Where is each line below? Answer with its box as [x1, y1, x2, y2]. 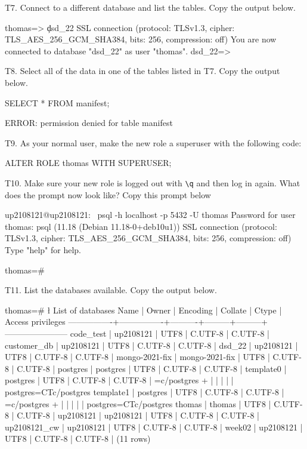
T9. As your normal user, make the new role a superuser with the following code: [5, 136, 302, 149]
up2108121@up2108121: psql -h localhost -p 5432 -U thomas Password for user [5, 208, 296, 221]
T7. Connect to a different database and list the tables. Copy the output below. [5, 1, 296, 13]
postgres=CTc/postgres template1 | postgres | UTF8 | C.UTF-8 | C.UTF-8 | [5, 385, 284, 398]
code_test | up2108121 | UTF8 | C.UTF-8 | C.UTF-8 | [70, 327, 269, 339]
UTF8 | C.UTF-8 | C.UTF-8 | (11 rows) [5, 432, 151, 445]
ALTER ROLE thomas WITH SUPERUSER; [5, 156, 172, 169]
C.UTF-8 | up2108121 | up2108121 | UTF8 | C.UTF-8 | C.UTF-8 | [17, 409, 259, 422]
